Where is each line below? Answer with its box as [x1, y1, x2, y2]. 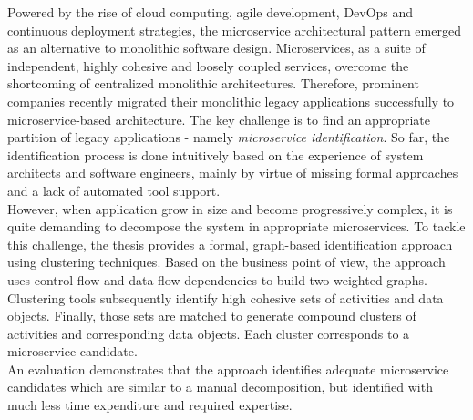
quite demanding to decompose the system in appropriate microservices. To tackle [7, 217, 466, 236]
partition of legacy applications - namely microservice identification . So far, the [7, 128, 450, 147]
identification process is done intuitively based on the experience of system [7, 145, 424, 164]
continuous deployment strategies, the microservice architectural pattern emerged [7, 20, 461, 39]
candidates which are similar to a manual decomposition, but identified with [7, 377, 433, 396]
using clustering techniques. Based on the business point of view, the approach [7, 252, 446, 271]
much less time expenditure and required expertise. [7, 395, 293, 415]
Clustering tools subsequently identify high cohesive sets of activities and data [7, 288, 444, 307]
